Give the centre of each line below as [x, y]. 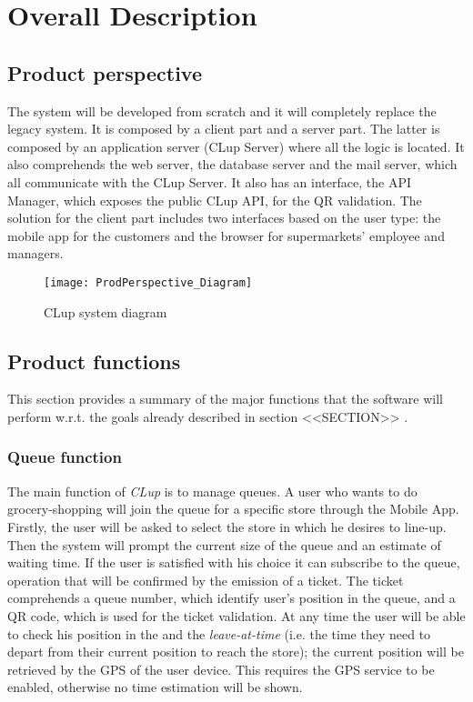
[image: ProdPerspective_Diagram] [148, 282]
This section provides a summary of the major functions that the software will [225, 399]
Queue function [65, 457]
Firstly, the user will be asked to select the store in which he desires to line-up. [227, 526]
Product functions [94, 361]
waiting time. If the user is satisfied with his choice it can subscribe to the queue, [234, 562]
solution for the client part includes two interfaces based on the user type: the [224, 218]
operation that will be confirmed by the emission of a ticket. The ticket [206, 580]
